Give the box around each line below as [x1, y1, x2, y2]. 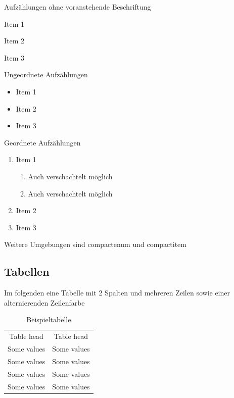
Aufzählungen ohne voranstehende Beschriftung [4, 2, 151, 12]
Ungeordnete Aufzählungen [4, 69, 88, 80]
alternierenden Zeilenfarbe [4, 297, 85, 308]
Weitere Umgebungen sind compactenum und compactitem [4, 239, 186, 250]
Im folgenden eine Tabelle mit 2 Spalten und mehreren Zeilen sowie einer [4, 287, 230, 298]
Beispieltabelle [26, 314, 71, 325]
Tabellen [4, 264, 50, 279]
